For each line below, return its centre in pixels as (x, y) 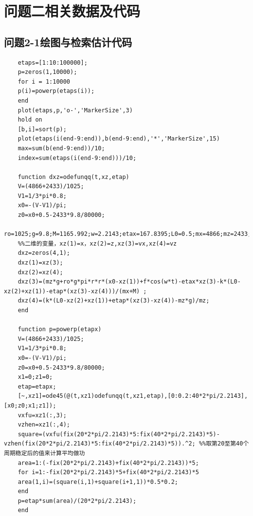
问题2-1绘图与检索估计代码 (68, 42)
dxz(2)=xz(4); (40, 272)
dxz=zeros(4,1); (44, 253)
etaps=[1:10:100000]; (53, 62)
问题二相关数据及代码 (72, 11)
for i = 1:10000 (44, 81)
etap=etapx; (37, 386)
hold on (30, 120)
